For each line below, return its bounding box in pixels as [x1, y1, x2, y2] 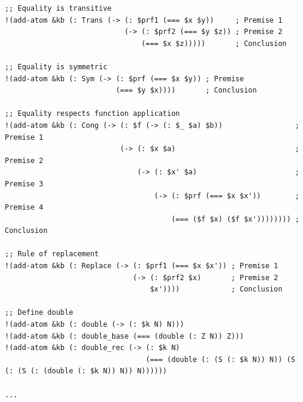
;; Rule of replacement [5, 250, 99, 259]
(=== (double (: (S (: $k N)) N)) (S [146, 355, 295, 364]
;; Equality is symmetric [5, 62, 107, 71]
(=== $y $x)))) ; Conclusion [116, 86, 257, 95]
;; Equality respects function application [5, 109, 180, 118]
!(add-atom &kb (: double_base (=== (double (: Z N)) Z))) [5, 332, 244, 340]
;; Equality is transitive [5, 4, 112, 13]
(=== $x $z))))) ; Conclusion [141, 39, 287, 48]
